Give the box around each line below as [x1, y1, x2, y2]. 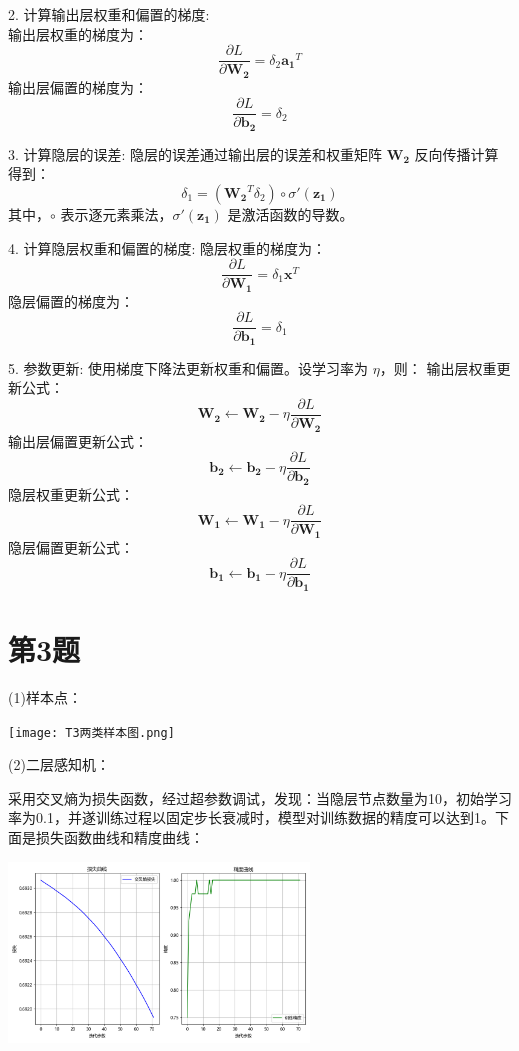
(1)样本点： [8, 686, 82, 707]
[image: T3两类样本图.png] [8, 725, 175, 740]
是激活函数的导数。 [227, 204, 354, 224]
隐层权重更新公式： [8, 483, 134, 504]
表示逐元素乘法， [60, 204, 173, 224]
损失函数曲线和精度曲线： [35, 827, 204, 847]
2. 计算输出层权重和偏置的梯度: [8, 4, 210, 24]
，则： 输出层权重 [379, 357, 497, 378]
